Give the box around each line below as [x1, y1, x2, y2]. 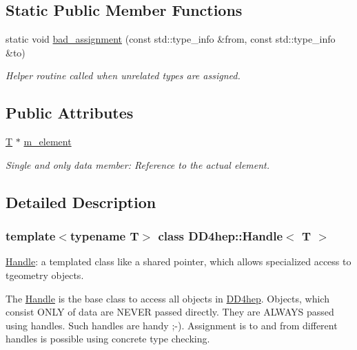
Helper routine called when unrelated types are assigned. [6, 68, 241, 83]
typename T [70, 227, 139, 245]
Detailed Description [6, 191, 156, 212]
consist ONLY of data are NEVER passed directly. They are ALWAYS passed [6, 305, 334, 319]
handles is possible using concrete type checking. [6, 331, 210, 346]
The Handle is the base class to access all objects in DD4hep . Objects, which [6, 291, 329, 305]
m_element [23, 134, 72, 149]
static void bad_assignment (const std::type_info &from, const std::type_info [6, 32, 336, 46]
